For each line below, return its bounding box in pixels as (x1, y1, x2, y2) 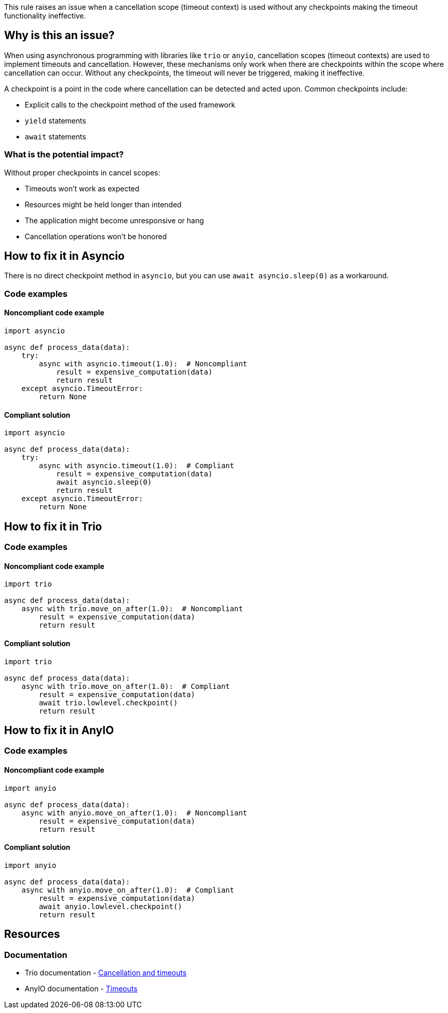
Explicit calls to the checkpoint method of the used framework (25, 100, 235, 109)
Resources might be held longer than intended (25, 200, 182, 209)
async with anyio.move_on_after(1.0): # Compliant (21, 885, 234, 894)
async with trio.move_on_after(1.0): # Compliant (21, 682, 230, 690)
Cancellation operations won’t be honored (25, 232, 167, 241)
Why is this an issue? (4, 29, 115, 42)
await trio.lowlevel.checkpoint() (39, 698, 178, 707)
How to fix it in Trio (4, 520, 102, 533)
